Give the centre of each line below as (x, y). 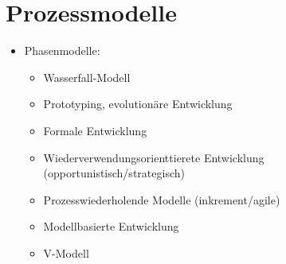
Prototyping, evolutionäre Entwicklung (138, 104)
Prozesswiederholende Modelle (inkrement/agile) (162, 199)
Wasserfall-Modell (87, 77)
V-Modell (66, 252)
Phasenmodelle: (62, 50)
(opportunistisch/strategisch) (114, 173)
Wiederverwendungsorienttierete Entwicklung (154, 157)
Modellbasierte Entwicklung (111, 226)
